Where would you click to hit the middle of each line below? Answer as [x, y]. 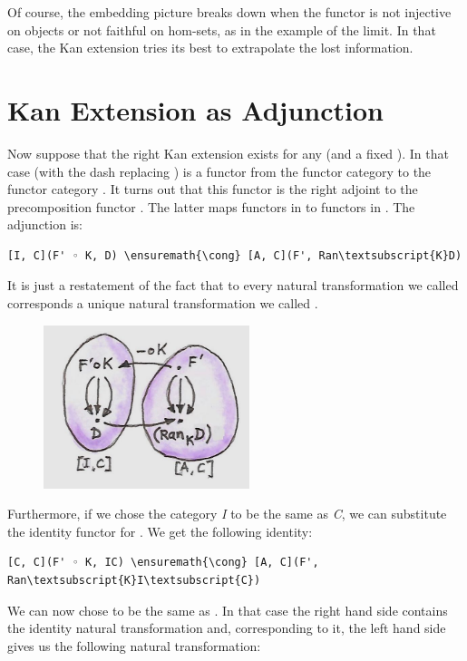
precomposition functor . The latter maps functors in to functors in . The [211, 206]
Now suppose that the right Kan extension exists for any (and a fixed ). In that [228, 153]
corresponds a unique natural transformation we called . [163, 303]
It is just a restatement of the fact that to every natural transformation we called [233, 285]
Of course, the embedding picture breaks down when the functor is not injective [229, 12]
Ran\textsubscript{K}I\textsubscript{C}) [134, 580]
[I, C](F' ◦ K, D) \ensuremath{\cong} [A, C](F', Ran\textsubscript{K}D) [235, 255]
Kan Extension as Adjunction [195, 109]
